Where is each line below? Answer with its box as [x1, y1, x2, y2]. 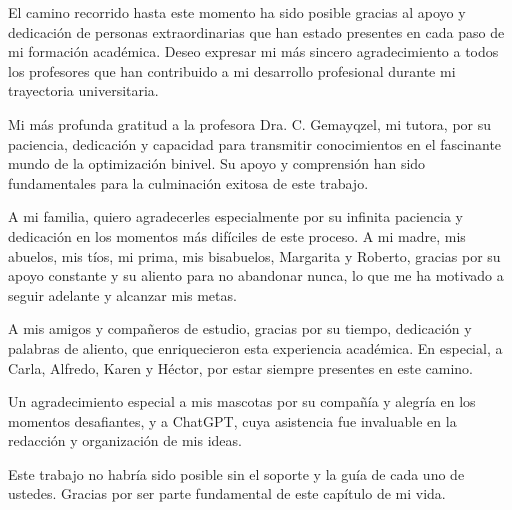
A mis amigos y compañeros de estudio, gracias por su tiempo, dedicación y [8, 318, 472, 339]
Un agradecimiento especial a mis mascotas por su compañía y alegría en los [8, 391, 476, 412]
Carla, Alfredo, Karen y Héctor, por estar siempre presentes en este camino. [8, 357, 473, 378]
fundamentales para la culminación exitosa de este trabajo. [8, 172, 369, 193]
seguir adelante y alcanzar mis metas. [8, 284, 237, 305]
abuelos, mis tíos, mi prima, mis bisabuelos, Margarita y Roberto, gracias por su [8, 245, 501, 266]
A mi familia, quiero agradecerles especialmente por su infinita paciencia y [8, 206, 463, 227]
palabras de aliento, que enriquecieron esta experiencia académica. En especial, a [8, 337, 503, 358]
